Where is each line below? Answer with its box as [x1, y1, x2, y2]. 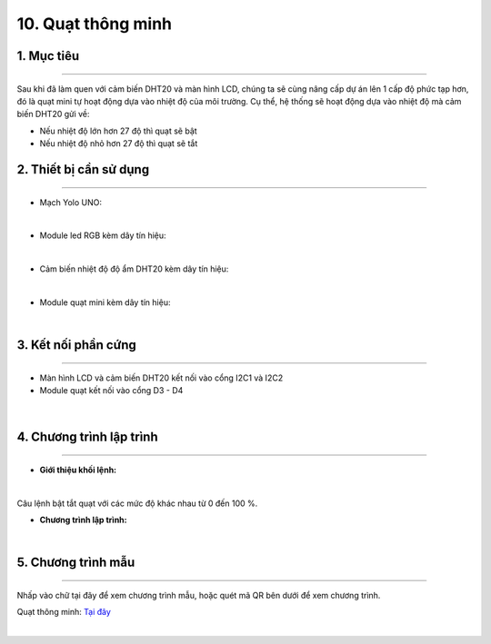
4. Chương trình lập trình [16, 430, 158, 445]
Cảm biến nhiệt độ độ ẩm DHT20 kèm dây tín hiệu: [39, 263, 229, 274]
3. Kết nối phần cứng [16, 337, 136, 353]
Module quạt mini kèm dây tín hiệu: [39, 296, 171, 308]
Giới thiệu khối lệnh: [39, 464, 117, 475]
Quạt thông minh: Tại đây [16, 607, 111, 618]
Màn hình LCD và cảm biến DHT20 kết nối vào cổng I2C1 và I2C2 [39, 372, 284, 383]
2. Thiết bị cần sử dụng [16, 162, 150, 177]
